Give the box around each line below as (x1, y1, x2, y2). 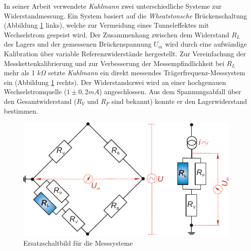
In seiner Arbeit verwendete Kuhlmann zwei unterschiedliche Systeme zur (4, 1, 222, 11)
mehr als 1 (4, 67, 35, 78)
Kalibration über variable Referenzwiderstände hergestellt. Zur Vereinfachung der (4, 48, 246, 58)
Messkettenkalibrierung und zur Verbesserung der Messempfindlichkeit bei (4, 58, 225, 68)
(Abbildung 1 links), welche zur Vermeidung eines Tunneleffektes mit (4, 20, 209, 30)
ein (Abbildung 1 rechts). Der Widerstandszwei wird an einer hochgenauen (4, 77, 226, 87)
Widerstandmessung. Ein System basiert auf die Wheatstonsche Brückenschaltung (4, 10, 247, 20)
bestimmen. (4, 105, 38, 116)
